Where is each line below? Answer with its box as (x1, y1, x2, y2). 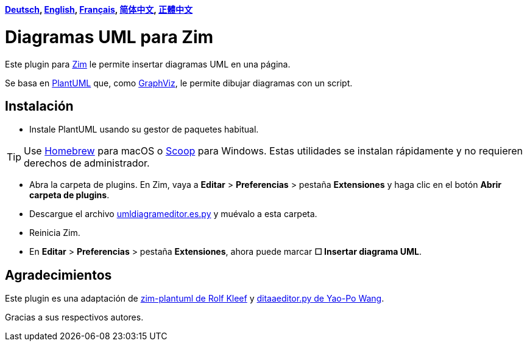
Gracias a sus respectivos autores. (5, 312, 144, 323)
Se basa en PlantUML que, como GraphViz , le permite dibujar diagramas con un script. (5, 77, 353, 88)
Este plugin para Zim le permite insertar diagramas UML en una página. (5, 58, 291, 69)
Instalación (5, 98, 74, 114)
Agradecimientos (5, 267, 112, 283)
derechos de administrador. (24, 157, 150, 170)
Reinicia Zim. (29, 227, 80, 238)
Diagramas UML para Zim (5, 26, 214, 47)
